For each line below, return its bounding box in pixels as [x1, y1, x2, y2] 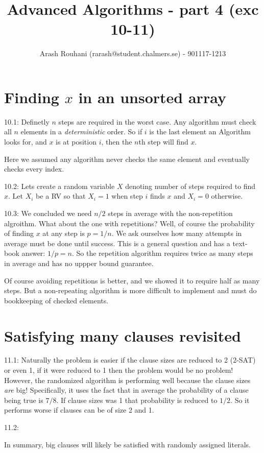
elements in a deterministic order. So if [20, 126, 142, 137]
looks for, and [4, 136, 47, 147]
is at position [56, 136, 97, 147]
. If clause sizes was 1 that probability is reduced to [56, 394, 218, 405]
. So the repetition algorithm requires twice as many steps [72, 248, 253, 258]
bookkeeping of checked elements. [4, 295, 109, 305]
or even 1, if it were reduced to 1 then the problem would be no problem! [4, 365, 233, 375]
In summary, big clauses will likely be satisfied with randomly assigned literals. [4, 439, 251, 449]
